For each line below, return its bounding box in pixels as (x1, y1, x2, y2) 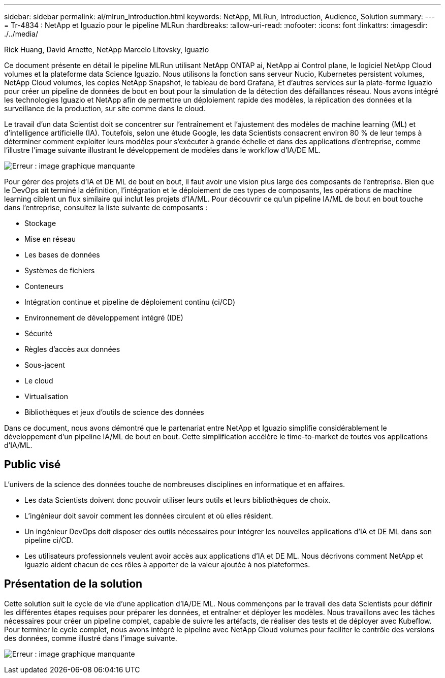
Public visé (4, 458, 61, 471)
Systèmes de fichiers (24, 266, 95, 275)
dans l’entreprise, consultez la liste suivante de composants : (4, 203, 208, 212)
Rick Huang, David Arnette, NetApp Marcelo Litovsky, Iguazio (4, 45, 209, 54)
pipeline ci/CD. (24, 535, 74, 544)
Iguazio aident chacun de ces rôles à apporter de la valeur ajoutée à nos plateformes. (24, 560, 310, 569)
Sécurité (24, 329, 52, 338)
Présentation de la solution (4, 577, 143, 591)
